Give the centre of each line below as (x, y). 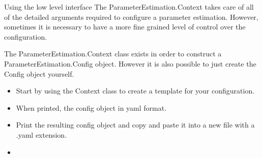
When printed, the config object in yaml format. (91, 107)
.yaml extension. (41, 134)
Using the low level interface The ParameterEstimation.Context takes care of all (129, 7)
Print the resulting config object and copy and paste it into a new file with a (135, 125)
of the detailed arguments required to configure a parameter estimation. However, (131, 17)
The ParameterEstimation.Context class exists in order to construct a (113, 54)
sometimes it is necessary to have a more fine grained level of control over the (125, 27)
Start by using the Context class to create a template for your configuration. (135, 91)
